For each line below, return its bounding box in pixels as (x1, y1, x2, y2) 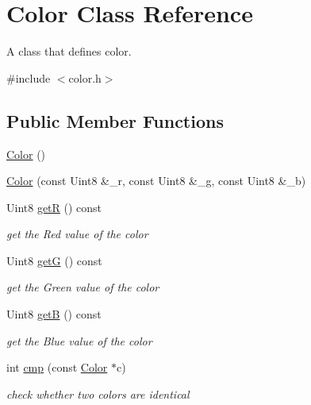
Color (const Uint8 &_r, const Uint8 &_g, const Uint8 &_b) (6, 172, 306, 189)
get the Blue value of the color (6, 332, 152, 349)
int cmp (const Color (6, 359, 108, 376)
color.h (68, 69, 102, 86)
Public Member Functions (6, 108, 224, 133)
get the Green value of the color (6, 279, 159, 295)
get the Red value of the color (6, 226, 148, 242)
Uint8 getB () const (6, 306, 102, 322)
